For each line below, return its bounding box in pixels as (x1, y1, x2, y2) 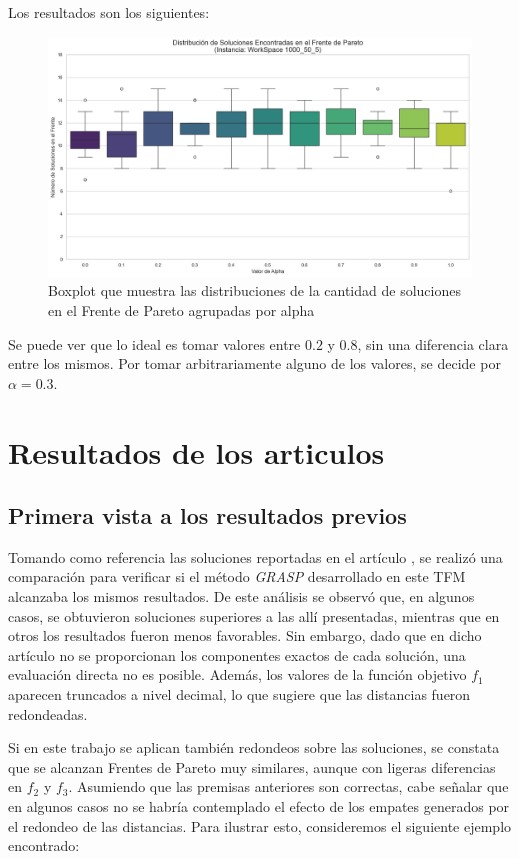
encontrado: (8, 835, 80, 856)
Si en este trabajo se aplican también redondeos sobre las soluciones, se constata (8, 737, 500, 758)
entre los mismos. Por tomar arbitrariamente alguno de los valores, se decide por (8, 353, 501, 374)
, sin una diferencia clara (357, 333, 509, 354)
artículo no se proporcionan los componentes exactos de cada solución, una (8, 644, 466, 665)
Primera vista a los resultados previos (8, 500, 407, 531)
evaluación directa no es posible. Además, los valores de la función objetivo (8, 664, 467, 685)
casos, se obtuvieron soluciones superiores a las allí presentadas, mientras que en (8, 605, 500, 626)
